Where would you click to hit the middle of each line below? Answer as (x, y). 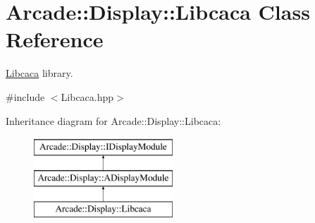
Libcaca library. (39, 73)
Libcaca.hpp (87, 96)
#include (25, 96)
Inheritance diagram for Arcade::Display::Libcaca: (113, 120)
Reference (55, 39)
